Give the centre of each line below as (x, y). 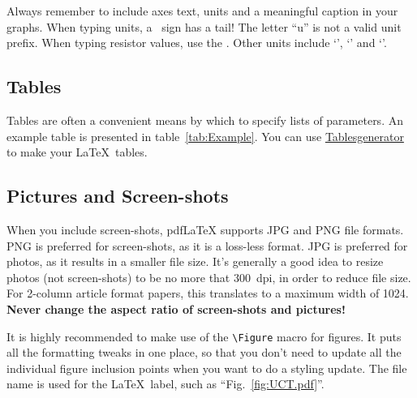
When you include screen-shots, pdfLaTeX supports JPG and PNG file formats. (205, 229)
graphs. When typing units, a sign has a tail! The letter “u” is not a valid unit (204, 26)
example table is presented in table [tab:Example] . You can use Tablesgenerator (205, 136)
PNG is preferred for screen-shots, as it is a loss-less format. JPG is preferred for (207, 245)
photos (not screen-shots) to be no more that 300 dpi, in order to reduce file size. (209, 277)
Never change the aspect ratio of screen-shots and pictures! (176, 308)
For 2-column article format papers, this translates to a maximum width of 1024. (208, 293)
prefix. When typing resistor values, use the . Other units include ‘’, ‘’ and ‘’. (197, 43)
